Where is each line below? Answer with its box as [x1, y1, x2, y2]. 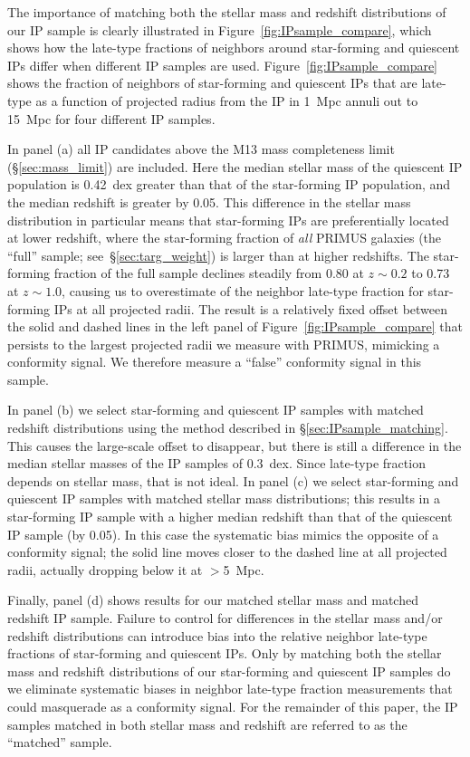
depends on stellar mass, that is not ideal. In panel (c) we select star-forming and [7, 471, 459, 490]
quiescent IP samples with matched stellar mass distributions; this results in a [7, 489, 440, 508]
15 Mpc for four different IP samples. [7, 109, 216, 128]
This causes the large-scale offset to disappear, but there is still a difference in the [7, 436, 462, 455]
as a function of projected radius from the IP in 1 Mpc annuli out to [35, 91, 418, 110]
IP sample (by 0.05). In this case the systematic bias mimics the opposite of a [7, 524, 439, 543]
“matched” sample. [7, 733, 112, 752]
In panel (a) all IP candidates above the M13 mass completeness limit [7, 139, 395, 158]
